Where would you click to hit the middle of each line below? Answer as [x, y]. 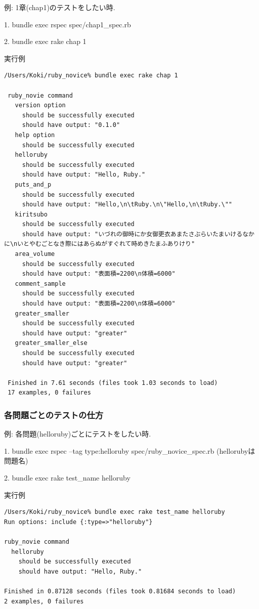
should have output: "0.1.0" [71, 125]
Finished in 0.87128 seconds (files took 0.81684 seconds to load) [120, 591]
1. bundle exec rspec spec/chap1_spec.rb [68, 24]
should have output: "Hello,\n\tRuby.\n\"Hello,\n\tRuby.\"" [127, 205]
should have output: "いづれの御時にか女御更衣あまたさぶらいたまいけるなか [138, 234]
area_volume [35, 254]
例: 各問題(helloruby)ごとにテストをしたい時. [78, 434]
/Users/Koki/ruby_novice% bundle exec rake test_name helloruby [115, 512]
